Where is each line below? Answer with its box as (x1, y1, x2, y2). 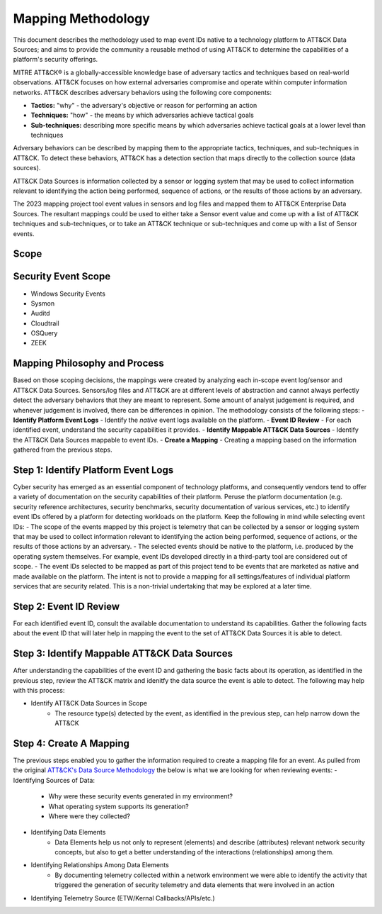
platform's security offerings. (13, 55, 98, 64)
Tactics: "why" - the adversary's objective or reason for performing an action (30, 101, 257, 109)
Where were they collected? (48, 812, 131, 820)
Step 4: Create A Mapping (13, 737, 130, 749)
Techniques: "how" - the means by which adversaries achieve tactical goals (30, 111, 254, 120)
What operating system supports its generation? (48, 802, 189, 810)
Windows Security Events (30, 289, 106, 298)
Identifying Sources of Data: (13, 776, 95, 784)
